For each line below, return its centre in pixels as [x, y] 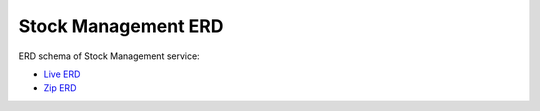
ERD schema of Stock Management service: [109, 56]
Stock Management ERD [121, 26]
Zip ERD [60, 88]
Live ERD [62, 74]
